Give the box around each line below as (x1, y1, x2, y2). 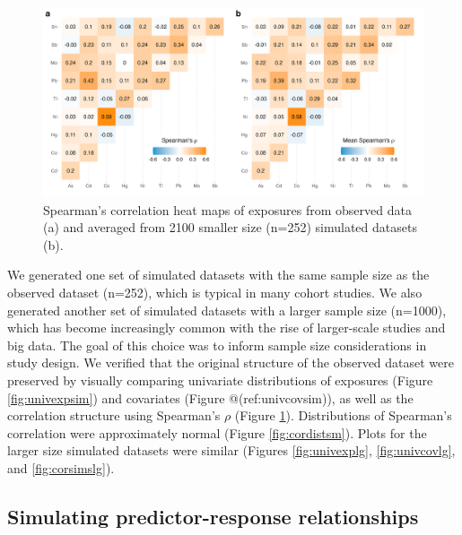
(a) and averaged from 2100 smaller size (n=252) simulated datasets (43, 218, 417, 237)
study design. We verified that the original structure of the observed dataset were (7, 353, 455, 372)
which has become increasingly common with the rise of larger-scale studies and (7, 318, 446, 337)
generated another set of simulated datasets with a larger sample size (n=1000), (7, 300, 447, 319)
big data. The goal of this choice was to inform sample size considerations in (7, 335, 427, 354)
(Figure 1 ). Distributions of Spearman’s (234, 406, 452, 425)
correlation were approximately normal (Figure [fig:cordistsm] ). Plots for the (7, 423, 427, 442)
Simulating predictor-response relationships (7, 502, 419, 530)
